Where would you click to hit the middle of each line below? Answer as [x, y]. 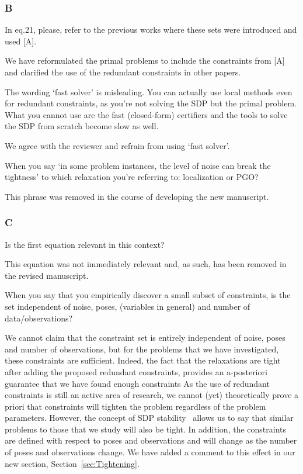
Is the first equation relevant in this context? [85, 244]
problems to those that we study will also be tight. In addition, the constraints [145, 429]
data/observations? [39, 318]
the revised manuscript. [47, 275]
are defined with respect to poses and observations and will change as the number [151, 440]
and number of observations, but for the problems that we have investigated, [142, 349]
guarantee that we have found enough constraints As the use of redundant [137, 383]
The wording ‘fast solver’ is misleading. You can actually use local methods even [149, 91]
